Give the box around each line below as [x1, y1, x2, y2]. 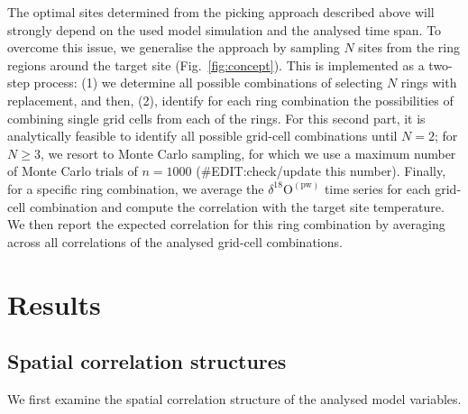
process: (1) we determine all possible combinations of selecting [33, 73, 383, 92]
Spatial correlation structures [7, 347, 287, 375]
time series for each [324, 179, 431, 198]
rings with [400, 73, 457, 92]
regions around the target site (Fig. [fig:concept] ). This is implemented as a [7, 55, 425, 74]
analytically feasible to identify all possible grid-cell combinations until [7, 126, 398, 145]
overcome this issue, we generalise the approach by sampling [7, 38, 340, 57]
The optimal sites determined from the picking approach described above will [7, 3, 435, 21]
